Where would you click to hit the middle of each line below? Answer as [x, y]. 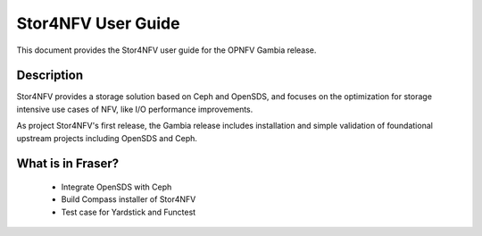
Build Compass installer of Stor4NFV [129, 199]
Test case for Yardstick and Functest [129, 212]
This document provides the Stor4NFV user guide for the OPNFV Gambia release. [166, 50]
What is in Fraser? [68, 164]
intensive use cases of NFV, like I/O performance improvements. [135, 109]
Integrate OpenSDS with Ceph [116, 187]
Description [50, 76]
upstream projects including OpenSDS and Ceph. [107, 138]
